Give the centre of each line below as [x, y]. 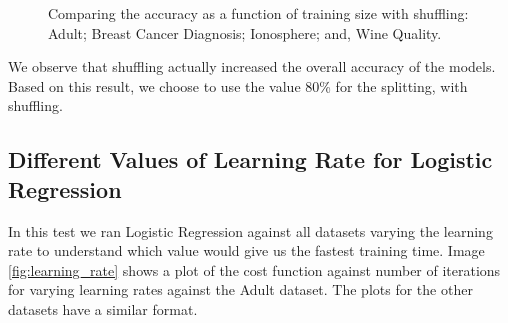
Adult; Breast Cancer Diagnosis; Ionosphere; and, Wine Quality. [245, 32]
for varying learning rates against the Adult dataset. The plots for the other [240, 289]
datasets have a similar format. [103, 308]
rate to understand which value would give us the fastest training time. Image [246, 250]
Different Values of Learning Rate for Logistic [250, 159]
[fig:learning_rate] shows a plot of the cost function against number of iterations [254, 269]
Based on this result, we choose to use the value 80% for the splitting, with [238, 85]
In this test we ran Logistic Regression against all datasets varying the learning [250, 230]
